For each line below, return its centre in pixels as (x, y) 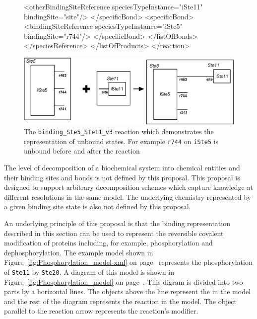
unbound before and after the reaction (82, 151)
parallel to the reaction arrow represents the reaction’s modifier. (101, 311)
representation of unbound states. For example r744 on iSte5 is (121, 141)
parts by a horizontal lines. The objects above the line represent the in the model (128, 291)
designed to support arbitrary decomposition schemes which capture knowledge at (128, 187)
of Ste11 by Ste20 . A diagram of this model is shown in (89, 272)
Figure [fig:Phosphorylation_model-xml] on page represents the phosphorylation (128, 262)
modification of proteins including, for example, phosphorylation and (108, 243)
